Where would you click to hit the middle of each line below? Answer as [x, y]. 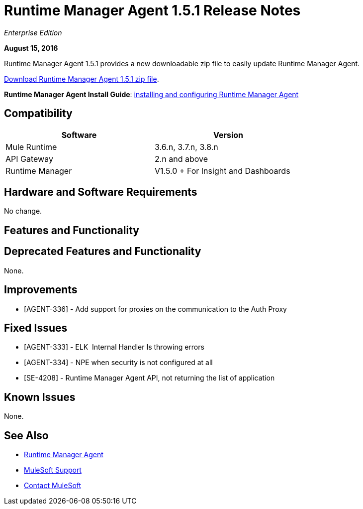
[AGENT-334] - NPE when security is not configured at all [118, 363]
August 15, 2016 [31, 48]
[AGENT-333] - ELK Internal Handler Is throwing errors [114, 347]
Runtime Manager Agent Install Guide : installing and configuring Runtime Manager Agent [151, 94]
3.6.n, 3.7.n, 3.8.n [186, 147]
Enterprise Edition [33, 32]
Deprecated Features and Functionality [103, 252]
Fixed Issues [36, 328]
